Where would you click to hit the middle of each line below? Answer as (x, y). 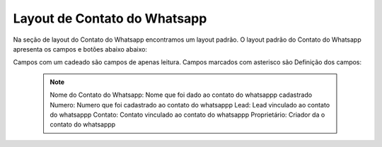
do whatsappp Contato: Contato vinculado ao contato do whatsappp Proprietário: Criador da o (187, 114)
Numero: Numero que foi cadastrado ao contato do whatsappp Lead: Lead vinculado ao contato (190, 105)
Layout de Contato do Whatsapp (110, 18)
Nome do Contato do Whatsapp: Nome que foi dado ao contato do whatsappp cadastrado (181, 95)
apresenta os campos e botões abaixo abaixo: (80, 49)
